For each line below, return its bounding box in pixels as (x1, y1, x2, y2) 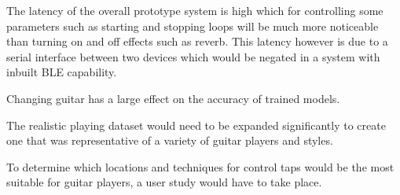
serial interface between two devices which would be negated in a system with (6, 48, 380, 64)
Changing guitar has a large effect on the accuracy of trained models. (6, 90, 340, 106)
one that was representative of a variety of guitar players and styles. (6, 132, 333, 149)
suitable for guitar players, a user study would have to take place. (6, 174, 322, 190)
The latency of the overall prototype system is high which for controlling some (6, 2, 383, 18)
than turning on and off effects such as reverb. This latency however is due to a (6, 33, 388, 50)
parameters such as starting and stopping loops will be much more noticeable (6, 17, 379, 34)
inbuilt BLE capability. (6, 64, 117, 80)
